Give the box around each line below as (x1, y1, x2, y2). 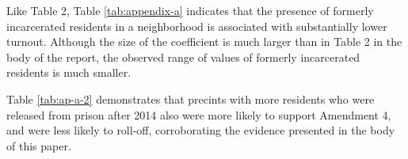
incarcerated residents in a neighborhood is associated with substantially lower (6, 17, 387, 34)
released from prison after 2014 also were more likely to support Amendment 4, (6, 106, 391, 123)
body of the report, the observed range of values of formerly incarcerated (6, 48, 360, 65)
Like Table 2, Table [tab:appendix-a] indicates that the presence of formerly (6, 2, 374, 18)
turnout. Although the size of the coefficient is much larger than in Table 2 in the (6, 33, 402, 50)
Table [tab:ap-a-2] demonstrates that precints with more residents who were (6, 90, 375, 107)
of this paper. (6, 137, 71, 153)
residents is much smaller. (6, 64, 132, 81)
